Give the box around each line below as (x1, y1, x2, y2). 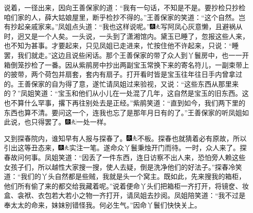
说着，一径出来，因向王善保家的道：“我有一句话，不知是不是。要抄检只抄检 (4, 2, 246, 12)
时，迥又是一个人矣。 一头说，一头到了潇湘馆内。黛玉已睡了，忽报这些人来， (4, 31, 249, 41)
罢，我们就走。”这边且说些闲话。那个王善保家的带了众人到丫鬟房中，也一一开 (4, 50, 249, 60)
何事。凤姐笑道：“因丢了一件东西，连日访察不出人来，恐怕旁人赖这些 (24, 152, 246, 162)
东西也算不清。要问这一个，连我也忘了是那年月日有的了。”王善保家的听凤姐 (4, 107, 242, 117)
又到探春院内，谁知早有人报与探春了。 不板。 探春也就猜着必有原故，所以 (4, 133, 247, 143)
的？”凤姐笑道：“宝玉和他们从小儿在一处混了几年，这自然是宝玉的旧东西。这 (4, 88, 249, 98)
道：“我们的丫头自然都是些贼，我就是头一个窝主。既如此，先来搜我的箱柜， (4, 171, 246, 181)
